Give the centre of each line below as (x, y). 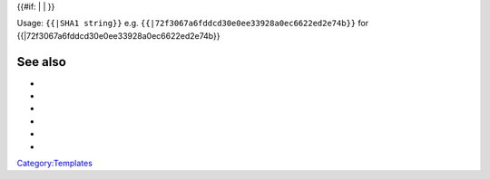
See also (42, 62)
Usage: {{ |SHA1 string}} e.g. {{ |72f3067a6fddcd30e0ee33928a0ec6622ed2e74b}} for (193, 24)
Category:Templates (54, 164)
